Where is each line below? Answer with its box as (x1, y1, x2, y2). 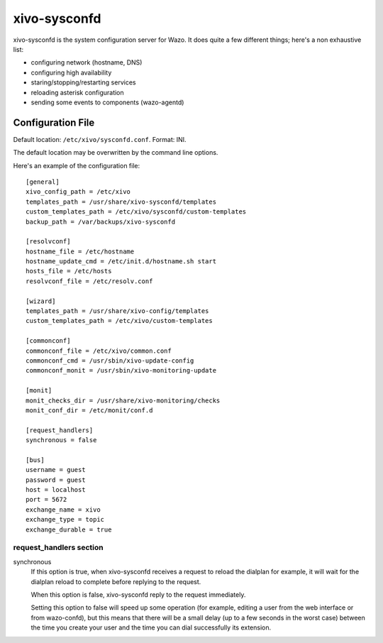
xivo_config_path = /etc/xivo (26, 188, 131, 196)
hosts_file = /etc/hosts (26, 267, 112, 275)
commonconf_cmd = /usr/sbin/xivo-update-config (26, 357, 194, 365)
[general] (26, 177, 60, 186)
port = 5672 (26, 495, 67, 504)
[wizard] (26, 297, 56, 305)
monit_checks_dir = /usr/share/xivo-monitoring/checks (26, 396, 221, 405)
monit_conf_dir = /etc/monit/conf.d (26, 406, 153, 414)
